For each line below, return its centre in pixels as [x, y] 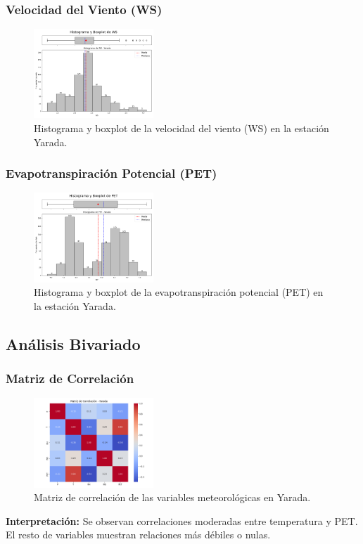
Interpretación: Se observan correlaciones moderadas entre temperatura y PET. [182, 520]
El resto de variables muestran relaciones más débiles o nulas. [138, 535]
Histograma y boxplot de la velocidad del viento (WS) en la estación [181, 128]
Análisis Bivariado [73, 343]
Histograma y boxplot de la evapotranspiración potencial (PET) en [179, 292]
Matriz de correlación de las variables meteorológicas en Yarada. [172, 497]
